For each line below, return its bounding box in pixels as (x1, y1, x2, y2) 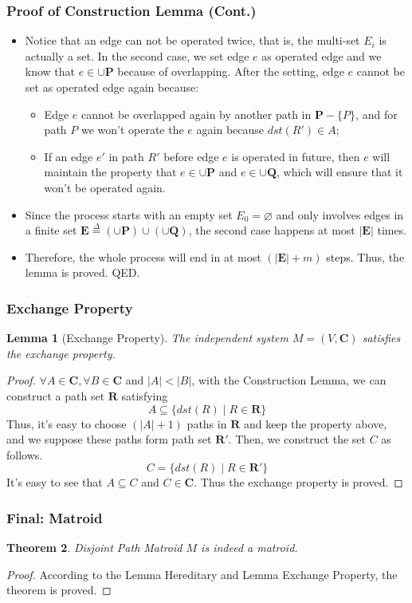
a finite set (25, 222, 77, 238)
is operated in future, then (231, 148, 360, 164)
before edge (163, 148, 219, 164)
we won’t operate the (80, 121, 184, 138)
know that (25, 63, 76, 80)
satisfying (121, 387, 168, 404)
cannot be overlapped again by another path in (80, 105, 312, 122)
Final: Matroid (6, 507, 103, 527)
